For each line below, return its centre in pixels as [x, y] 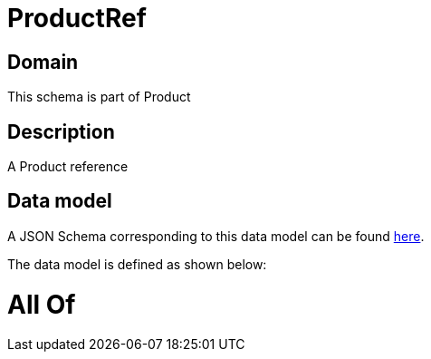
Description [61, 131]
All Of [42, 304]
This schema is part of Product [99, 97]
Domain [43, 62]
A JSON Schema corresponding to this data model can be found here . [216, 236]
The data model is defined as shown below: [137, 264]
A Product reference [68, 167]
